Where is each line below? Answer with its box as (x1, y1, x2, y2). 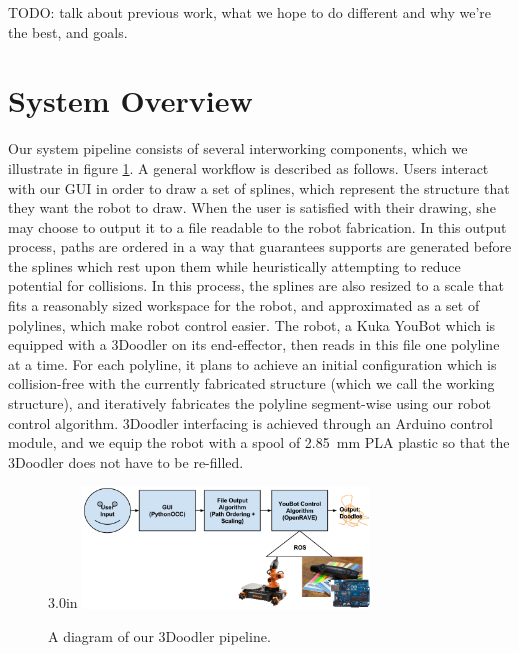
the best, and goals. (8, 21, 128, 42)
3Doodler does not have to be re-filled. (8, 451, 244, 472)
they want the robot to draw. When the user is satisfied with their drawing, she (8, 197, 496, 218)
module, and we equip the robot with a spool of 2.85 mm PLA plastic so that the (8, 432, 510, 453)
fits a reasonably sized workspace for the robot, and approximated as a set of (8, 295, 480, 316)
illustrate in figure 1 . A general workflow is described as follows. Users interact (8, 157, 489, 178)
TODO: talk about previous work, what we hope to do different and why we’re (8, 2, 492, 22)
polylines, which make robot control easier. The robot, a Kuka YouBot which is (8, 314, 496, 335)
